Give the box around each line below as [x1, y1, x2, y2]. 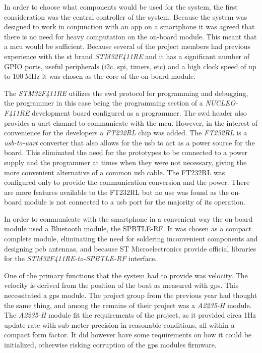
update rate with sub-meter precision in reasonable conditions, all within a [4, 319, 235, 330]
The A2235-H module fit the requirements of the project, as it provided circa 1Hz [4, 310, 256, 320]
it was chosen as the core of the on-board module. [42, 71, 196, 81]
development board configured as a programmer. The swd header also [31, 107, 247, 118]
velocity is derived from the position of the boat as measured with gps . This [4, 280, 239, 290]
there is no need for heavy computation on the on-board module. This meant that [4, 31, 257, 41]
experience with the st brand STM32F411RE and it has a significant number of [4, 51, 250, 61]
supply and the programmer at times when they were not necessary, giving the [4, 157, 247, 167]
